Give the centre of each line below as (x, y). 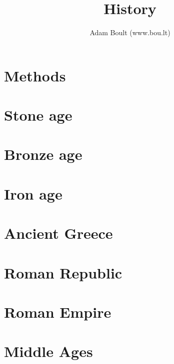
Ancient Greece (58, 233)
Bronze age (43, 154)
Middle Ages (48, 351)
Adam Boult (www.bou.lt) (130, 32)
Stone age (38, 115)
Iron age (33, 193)
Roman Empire (58, 311)
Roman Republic (63, 272)
